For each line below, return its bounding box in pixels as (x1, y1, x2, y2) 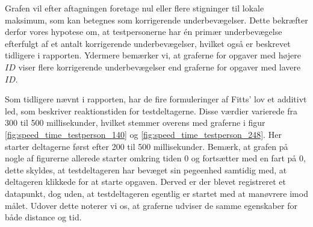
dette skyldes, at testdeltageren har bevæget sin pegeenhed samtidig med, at (5, 163, 287, 176)
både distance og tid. (5, 211, 82, 223)
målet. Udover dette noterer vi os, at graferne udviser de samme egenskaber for (5, 199, 297, 211)
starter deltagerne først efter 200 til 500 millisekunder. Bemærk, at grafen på (5, 140, 288, 152)
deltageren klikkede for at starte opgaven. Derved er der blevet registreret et (5, 175, 286, 188)
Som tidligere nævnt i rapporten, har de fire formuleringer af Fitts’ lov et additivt (5, 93, 307, 105)
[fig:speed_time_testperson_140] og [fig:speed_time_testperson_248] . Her (5, 128, 282, 140)
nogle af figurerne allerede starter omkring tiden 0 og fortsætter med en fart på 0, (5, 152, 306, 164)
